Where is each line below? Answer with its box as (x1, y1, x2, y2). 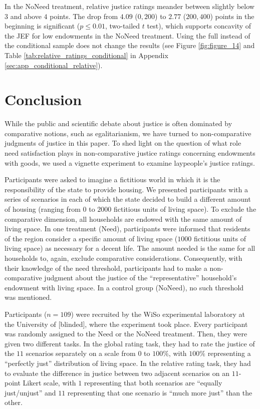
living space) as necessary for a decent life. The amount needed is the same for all (5, 243, 255, 253)
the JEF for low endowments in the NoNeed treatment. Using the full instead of (5, 30, 250, 41)
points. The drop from (50, 11, 118, 21)
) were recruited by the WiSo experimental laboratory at (71, 308, 245, 319)
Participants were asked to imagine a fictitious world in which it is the (5, 174, 220, 185)
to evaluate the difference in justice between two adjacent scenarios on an (5, 367, 230, 378)
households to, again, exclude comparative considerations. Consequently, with (5, 253, 242, 263)
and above (10, 11, 42, 21)
